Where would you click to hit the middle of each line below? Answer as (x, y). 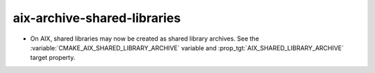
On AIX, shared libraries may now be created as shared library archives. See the (145, 39)
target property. (53, 58)
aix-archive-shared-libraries (97, 18)
